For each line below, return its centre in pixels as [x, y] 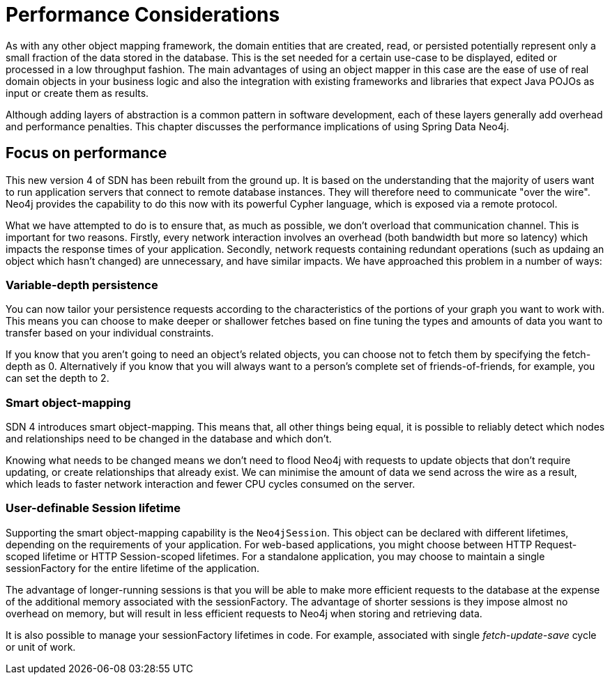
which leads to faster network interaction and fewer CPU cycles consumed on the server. [211, 484]
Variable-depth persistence [82, 285]
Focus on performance [86, 153]
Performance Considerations [143, 15]
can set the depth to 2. [58, 378]
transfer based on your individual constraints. [110, 333]
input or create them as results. [77, 93]
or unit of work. [41, 647]
